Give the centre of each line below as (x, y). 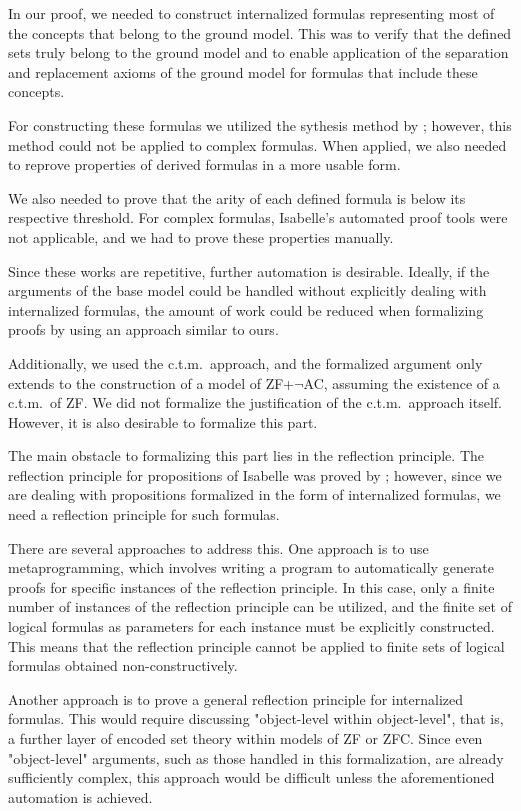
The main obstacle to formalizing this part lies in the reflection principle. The (246, 455)
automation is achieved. (80, 796)
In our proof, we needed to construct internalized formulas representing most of (251, 13)
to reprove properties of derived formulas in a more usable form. (204, 164)
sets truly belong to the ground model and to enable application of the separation (258, 52)
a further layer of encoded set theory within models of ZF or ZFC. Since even (245, 738)
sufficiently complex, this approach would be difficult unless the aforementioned (251, 777)
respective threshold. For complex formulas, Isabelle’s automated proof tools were (258, 217)
